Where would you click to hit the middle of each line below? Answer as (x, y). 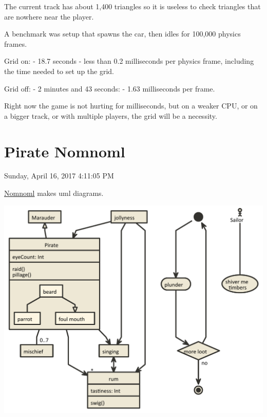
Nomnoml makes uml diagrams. (54, 193)
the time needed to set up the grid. (59, 71)
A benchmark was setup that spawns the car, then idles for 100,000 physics (122, 34)
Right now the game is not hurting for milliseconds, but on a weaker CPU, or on (131, 106)
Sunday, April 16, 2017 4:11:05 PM (59, 176)
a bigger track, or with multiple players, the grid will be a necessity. (111, 115)
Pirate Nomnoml (65, 151)
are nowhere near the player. (49, 16)
